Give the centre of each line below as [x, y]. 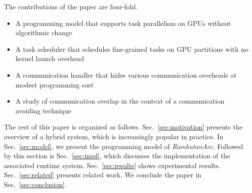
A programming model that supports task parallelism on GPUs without [123, 23]
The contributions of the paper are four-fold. [71, 6]
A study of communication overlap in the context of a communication [120, 101]
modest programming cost [55, 84]
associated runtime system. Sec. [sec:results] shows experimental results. [112, 165]
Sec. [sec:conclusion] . [35, 184]
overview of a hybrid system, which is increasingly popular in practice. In [114, 136]
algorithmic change [44, 32]
